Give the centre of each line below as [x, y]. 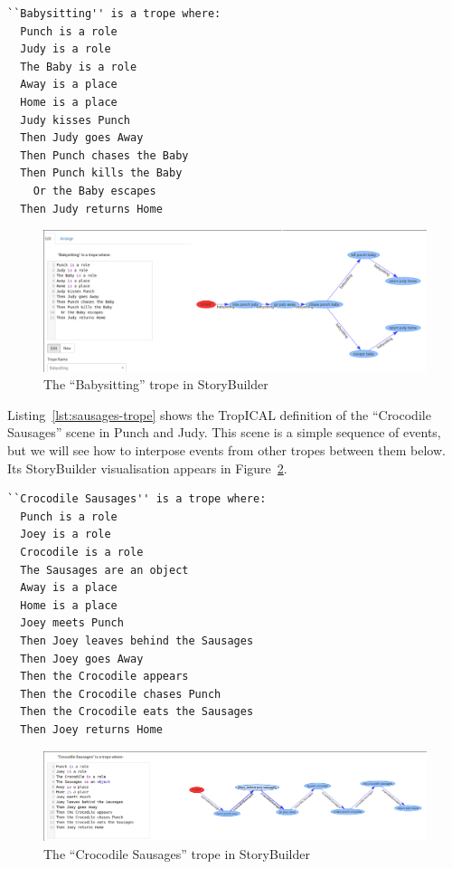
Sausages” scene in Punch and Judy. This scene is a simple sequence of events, [224, 432]
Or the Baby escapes [94, 191]
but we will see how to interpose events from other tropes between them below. [226, 450]
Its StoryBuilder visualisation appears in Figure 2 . [147, 468]
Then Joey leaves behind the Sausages [137, 640]
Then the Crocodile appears [104, 677]
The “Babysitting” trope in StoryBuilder [156, 384]
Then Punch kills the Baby [101, 173]
